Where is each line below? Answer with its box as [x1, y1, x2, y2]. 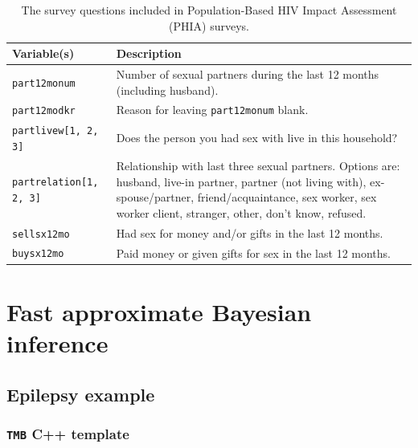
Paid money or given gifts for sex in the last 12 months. [116, 244, 391, 261]
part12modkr [12, 105, 76, 117]
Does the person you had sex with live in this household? [116, 129, 398, 146]
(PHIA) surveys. [169, 17, 249, 34]
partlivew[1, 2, [12, 125, 99, 137]
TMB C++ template [6, 423, 129, 443]
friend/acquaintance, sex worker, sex [197, 189, 377, 206]
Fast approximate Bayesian [6, 295, 312, 328]
